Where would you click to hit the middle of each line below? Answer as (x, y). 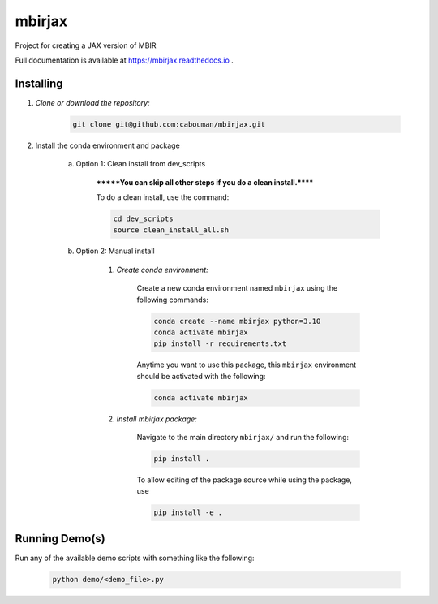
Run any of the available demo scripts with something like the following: (135, 558)
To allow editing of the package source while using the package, (245, 480)
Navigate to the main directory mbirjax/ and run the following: (243, 438)
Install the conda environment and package (107, 145)
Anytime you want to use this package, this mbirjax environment (247, 365)
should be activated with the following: (201, 376)
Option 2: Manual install (115, 251)
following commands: (172, 300)
